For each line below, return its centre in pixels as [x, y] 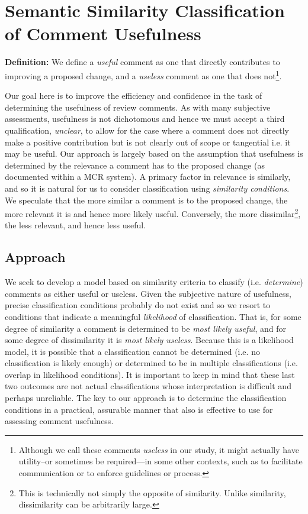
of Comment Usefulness [103, 33]
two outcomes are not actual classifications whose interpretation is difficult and [148, 386]
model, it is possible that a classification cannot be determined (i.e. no [132, 351]
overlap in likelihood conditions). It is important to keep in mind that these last [150, 374]
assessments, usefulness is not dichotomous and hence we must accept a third [145, 119]
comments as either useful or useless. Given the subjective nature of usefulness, [148, 293]
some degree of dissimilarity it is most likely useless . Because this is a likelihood [149, 340]
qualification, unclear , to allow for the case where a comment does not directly [147, 130]
